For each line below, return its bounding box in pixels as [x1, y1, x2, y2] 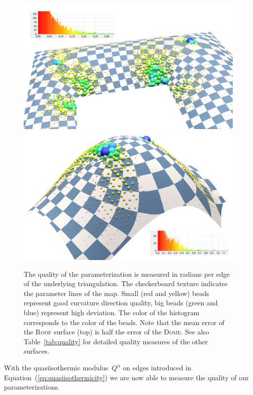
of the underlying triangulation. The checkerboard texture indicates [24, 278, 228, 289]
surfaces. [24, 346, 49, 356]
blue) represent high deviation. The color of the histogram [24, 307, 200, 318]
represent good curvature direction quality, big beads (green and [24, 297, 218, 308]
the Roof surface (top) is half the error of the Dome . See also [24, 327, 209, 337]
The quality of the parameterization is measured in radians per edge [24, 268, 230, 279]
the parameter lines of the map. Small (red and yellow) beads [24, 288, 210, 298]
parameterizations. [4, 382, 60, 392]
